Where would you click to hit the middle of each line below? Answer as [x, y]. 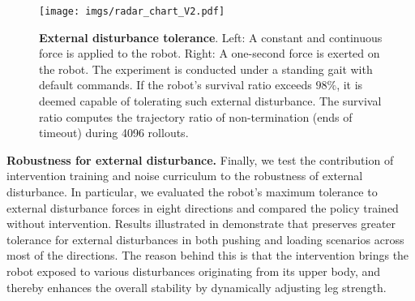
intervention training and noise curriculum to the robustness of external [185, 176]
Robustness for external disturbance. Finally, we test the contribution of [200, 159]
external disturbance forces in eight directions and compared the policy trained [203, 207]
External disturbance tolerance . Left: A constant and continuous [211, 37]
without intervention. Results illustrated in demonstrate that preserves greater [201, 224]
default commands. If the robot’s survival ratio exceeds [175, 85]
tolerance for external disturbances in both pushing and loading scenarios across [205, 239]
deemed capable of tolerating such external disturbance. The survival [210, 101]
